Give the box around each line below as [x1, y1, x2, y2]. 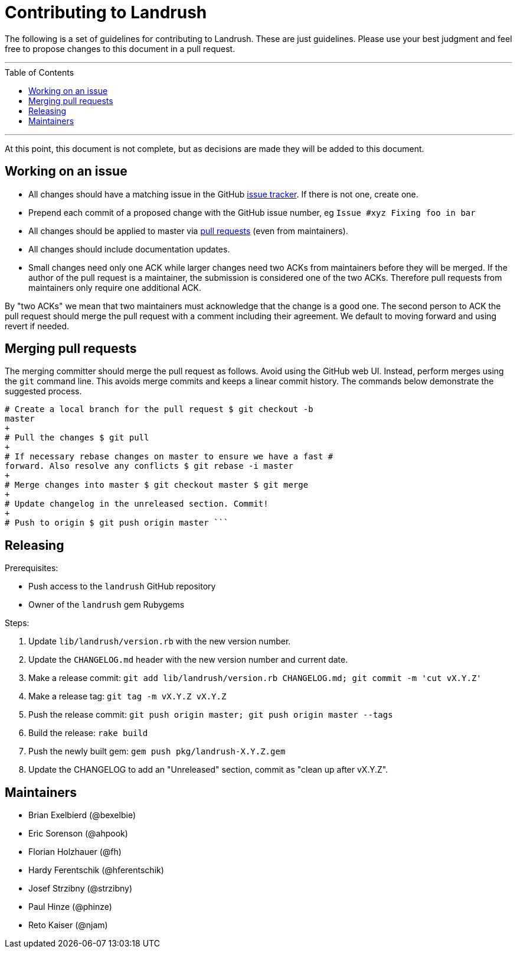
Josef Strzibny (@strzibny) [28, 883, 133, 894]
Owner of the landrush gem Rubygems [28, 599, 185, 610]
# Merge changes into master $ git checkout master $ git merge [5, 480, 309, 490]
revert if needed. [5, 320, 70, 331]
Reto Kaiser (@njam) [28, 920, 108, 931]
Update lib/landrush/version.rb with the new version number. [28, 636, 291, 647]
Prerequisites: [5, 563, 58, 573]
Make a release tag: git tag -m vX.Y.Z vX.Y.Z [28, 691, 227, 702]
